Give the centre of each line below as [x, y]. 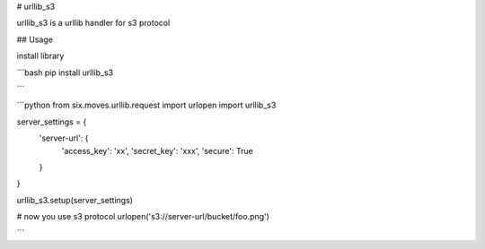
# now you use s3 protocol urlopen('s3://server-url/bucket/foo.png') [143, 217]
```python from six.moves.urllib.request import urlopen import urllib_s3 [146, 105]
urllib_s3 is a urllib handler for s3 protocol [93, 23]
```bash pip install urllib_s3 [65, 73]
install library [40, 56]
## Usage [35, 39]
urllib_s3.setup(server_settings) [75, 200]
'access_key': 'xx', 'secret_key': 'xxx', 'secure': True [157, 150]
